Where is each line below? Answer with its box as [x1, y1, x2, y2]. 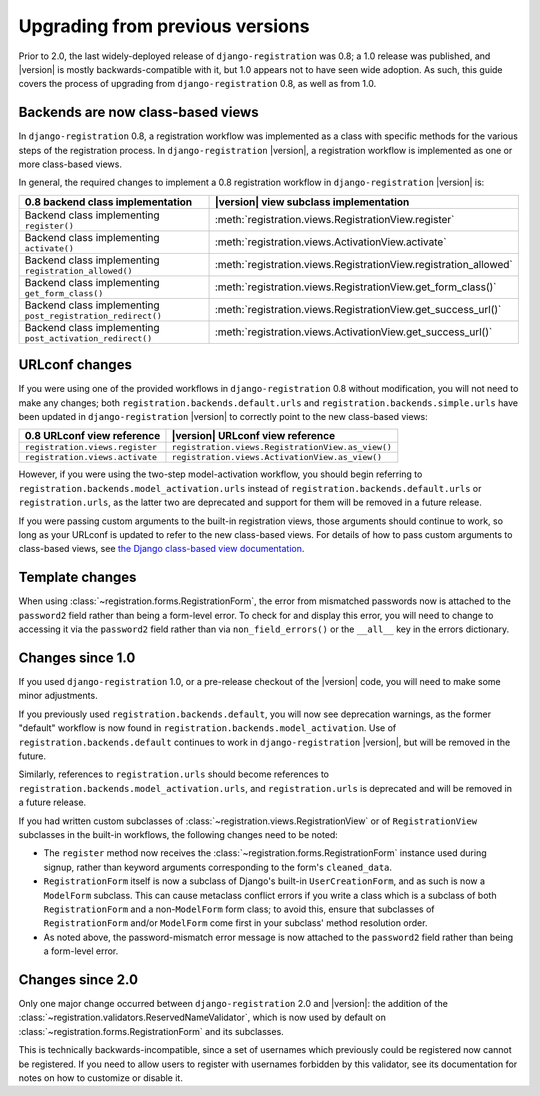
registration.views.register [24, 442, 158, 453]
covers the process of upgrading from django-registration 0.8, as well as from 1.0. [18, 78, 377, 90]
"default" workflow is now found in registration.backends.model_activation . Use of [18, 722, 397, 734]
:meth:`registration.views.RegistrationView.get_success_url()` [214, 303, 502, 317]
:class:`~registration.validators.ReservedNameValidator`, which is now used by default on [18, 1011, 387, 1024]
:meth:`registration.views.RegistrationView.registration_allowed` [214, 258, 514, 272]
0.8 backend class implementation [24, 195, 193, 209]
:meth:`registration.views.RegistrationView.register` [214, 213, 455, 227]
